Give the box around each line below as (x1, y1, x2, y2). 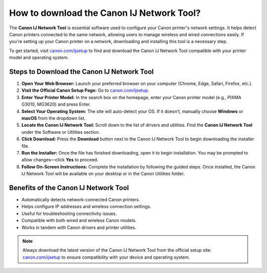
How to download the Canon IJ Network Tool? (9, 7, 201, 18)
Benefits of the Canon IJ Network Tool (9, 183, 129, 192)
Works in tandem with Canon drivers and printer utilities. (21, 224, 136, 230)
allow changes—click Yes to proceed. (21, 157, 98, 163)
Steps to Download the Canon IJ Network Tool (9, 67, 154, 76)
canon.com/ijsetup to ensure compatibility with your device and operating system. (22, 254, 190, 260)
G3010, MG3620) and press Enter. (21, 102, 91, 108)
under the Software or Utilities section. (21, 129, 100, 135)
